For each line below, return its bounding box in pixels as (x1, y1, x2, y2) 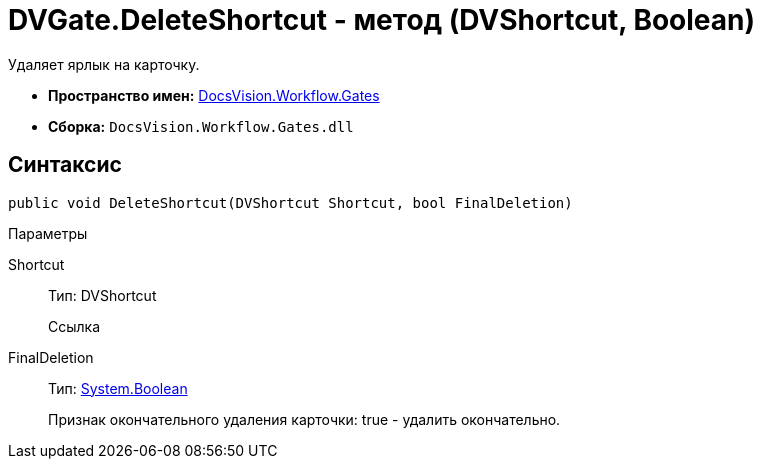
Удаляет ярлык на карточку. (8, 55, 200, 73)
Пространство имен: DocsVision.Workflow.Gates (48, 86, 380, 104)
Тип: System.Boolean (48, 379, 188, 397)
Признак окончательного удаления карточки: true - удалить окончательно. (48, 410, 561, 428)
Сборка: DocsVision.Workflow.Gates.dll (48, 117, 354, 135)
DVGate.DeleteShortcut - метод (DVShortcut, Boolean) (8, 3, 756, 37)
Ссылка (48, 317, 101, 335)
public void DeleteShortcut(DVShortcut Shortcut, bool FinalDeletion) (8, 194, 573, 211)
